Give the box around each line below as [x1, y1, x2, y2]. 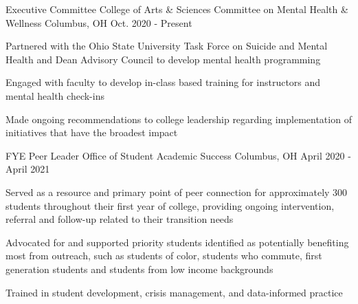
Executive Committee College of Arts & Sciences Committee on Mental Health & [5, 2, 348, 16]
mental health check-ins [5, 88, 104, 102]
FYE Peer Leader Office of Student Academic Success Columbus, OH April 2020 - [5, 148, 351, 162]
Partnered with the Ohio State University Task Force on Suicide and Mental [5, 39, 328, 53]
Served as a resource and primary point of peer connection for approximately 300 [5, 184, 348, 199]
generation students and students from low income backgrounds [5, 261, 273, 276]
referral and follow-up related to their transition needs [5, 212, 234, 226]
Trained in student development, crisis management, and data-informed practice [5, 285, 343, 299]
